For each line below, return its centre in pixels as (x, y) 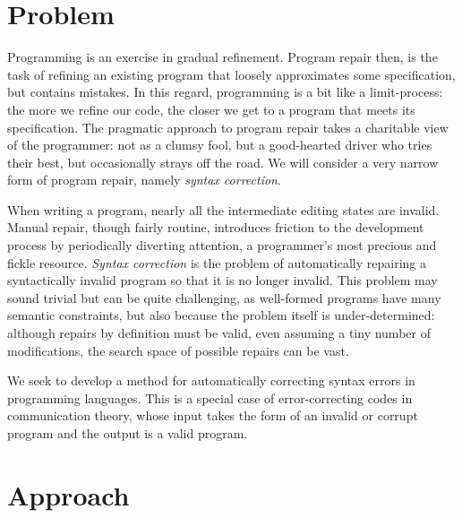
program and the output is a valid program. (128, 433)
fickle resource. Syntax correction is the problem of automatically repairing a (217, 262)
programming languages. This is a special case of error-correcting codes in (210, 397)
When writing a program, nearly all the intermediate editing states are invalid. (223, 209)
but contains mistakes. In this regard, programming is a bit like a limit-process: (225, 92)
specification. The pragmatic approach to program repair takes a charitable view (228, 127)
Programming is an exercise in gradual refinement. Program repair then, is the (222, 57)
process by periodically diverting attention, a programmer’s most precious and (222, 245)
